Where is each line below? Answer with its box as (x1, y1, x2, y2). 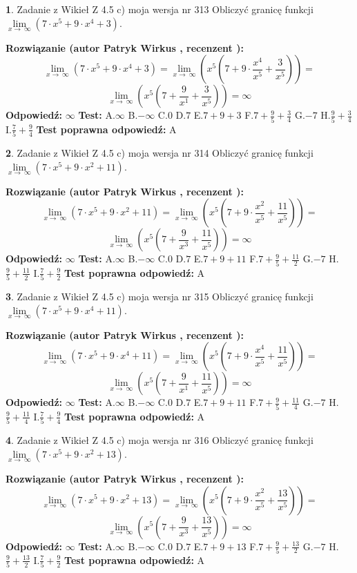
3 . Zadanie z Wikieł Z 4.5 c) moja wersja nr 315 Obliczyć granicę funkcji (6, 289, 313, 304)
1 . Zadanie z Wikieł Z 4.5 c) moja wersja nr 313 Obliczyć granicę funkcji (6, 2, 313, 16)
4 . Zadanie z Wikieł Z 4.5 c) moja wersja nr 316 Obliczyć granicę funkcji (6, 433, 313, 447)
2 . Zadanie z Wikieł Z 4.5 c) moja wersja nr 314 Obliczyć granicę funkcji (6, 146, 313, 160)
